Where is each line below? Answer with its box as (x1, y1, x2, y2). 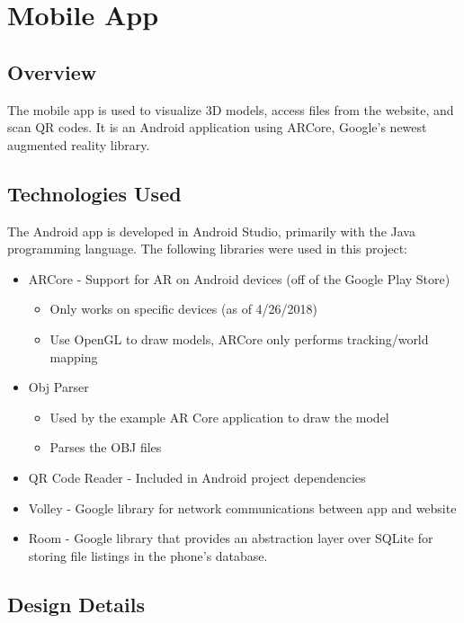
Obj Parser (28, 378, 89, 396)
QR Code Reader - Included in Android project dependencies (28, 467, 366, 486)
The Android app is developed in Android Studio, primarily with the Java (7, 221, 415, 240)
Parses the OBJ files (49, 438, 162, 457)
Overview (7, 58, 97, 85)
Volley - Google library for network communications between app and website (28, 498, 457, 517)
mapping (49, 347, 98, 366)
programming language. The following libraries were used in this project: (7, 239, 407, 258)
